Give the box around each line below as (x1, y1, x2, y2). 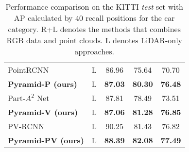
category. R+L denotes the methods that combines (8, 23, 181, 34)
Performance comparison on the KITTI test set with (5, 1, 184, 12)
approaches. (74, 46, 114, 57)
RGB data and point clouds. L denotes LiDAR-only (6, 34, 183, 46)
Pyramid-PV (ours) (8, 135, 84, 146)
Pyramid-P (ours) (8, 78, 77, 89)
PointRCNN (8, 64, 49, 75)
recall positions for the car (86, 12, 175, 23)
